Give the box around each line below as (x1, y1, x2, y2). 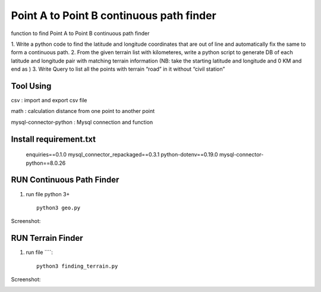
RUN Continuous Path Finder (11, 175, 119, 185)
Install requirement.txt (11, 134, 96, 144)
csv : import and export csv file (11, 97, 87, 104)
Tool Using (11, 81, 52, 91)
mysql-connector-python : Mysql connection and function (11, 118, 153, 125)
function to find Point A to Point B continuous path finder (11, 30, 150, 37)
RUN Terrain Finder (11, 233, 83, 243)
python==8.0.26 (26, 159, 66, 167)
